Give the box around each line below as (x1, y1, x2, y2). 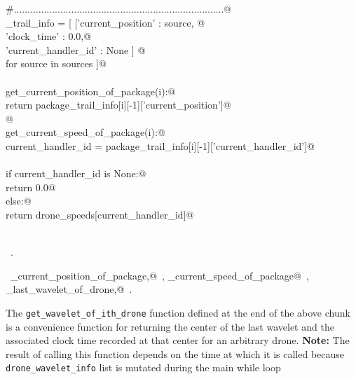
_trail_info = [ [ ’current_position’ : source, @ (6, 15, 205, 29)
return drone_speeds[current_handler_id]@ (6, 207, 194, 221)
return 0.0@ (6, 179, 56, 194)
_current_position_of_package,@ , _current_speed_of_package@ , (10, 268, 309, 282)
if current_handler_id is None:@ (6, 166, 146, 181)
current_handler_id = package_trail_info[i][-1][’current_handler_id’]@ (6, 138, 315, 153)
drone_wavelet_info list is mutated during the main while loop (6, 360, 281, 375)
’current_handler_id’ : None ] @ (6, 42, 146, 57)
